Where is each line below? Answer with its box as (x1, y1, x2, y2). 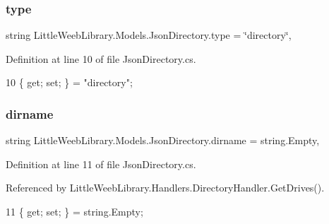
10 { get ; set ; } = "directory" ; (6, 75, 133, 90)
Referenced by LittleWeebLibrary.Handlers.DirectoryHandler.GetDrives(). (6, 180, 325, 195)
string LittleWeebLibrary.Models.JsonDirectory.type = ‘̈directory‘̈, (6, 28, 292, 42)
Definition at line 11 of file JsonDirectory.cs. (6, 156, 196, 171)
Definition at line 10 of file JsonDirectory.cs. (6, 51, 196, 66)
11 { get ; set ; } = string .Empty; (6, 204, 143, 218)
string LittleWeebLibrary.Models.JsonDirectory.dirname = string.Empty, (6, 133, 320, 148)
